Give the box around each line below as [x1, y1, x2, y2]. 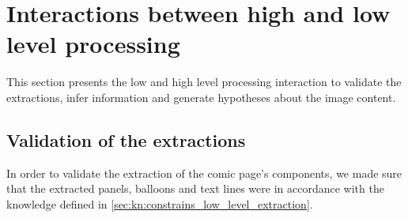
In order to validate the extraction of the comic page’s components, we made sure [6, 164, 402, 181]
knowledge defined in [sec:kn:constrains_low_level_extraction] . [6, 195, 313, 212]
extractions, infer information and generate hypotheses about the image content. [6, 88, 396, 105]
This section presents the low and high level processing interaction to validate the [6, 73, 402, 90]
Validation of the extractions [6, 127, 246, 152]
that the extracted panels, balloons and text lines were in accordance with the [6, 180, 384, 197]
